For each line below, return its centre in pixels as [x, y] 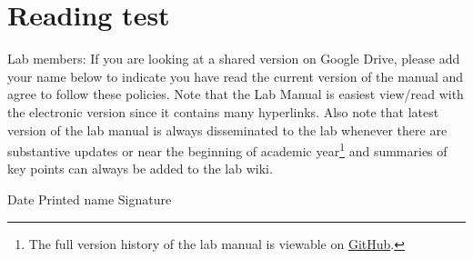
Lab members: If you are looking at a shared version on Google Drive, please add [234, 59]
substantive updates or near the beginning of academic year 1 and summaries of [227, 149]
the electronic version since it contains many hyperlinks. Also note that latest [223, 111]
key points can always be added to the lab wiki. [140, 169]
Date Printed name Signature [90, 199]
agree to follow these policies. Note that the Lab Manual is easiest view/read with [236, 94]
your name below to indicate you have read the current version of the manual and [236, 76]
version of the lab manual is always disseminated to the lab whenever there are [227, 129]
